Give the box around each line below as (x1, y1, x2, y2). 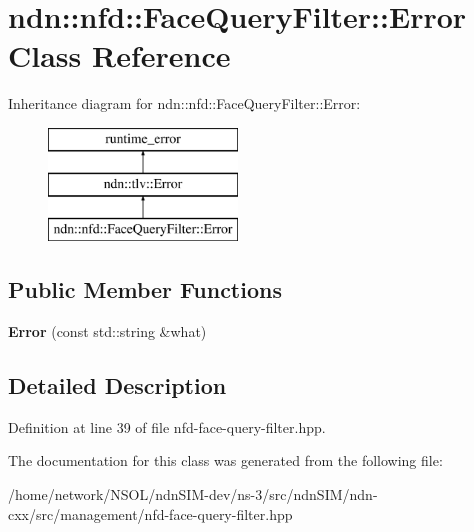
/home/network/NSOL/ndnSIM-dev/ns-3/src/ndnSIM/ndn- (8, 484, 378, 505)
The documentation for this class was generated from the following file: (8, 450, 443, 471)
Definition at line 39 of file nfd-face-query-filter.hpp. (8, 416, 326, 437)
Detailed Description (8, 370, 227, 401)
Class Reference (8, 35, 231, 76)
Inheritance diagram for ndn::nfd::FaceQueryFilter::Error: (8, 93, 361, 114)
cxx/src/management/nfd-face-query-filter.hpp (8, 503, 293, 524)
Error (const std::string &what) (8, 321, 207, 342)
